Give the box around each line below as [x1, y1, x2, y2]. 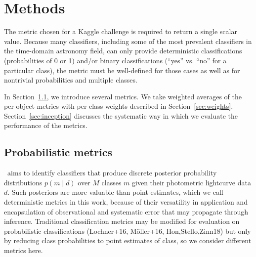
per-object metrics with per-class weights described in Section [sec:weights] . [4, 101, 233, 111]
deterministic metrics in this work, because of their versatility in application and [4, 197, 248, 207]
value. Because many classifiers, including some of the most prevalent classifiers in [4, 36, 252, 46]
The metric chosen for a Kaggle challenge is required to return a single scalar [4, 26, 237, 37]
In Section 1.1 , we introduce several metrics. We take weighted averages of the [4, 91, 242, 101]
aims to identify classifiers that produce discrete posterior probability [7, 168, 217, 178]
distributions [4, 177, 43, 187]
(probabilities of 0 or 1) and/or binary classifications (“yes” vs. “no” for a [4, 55, 227, 65]
